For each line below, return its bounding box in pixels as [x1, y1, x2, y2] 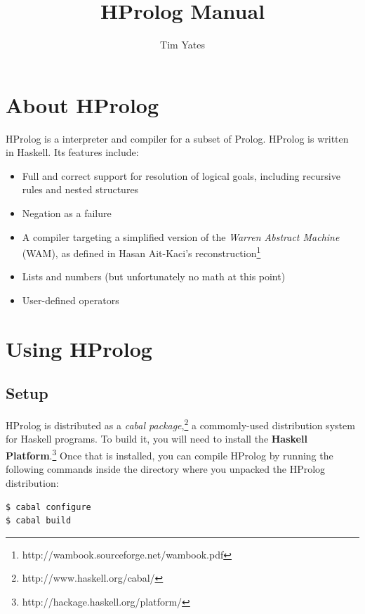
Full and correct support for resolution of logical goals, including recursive [22, 168, 340, 183]
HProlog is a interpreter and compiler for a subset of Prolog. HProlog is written [6, 131, 349, 145]
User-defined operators [22, 293, 119, 308]
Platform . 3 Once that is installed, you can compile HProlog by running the [6, 446, 333, 462]
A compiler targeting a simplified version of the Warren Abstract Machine [22, 229, 340, 244]
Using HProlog [6, 334, 152, 362]
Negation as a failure [22, 206, 112, 221]
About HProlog [6, 90, 159, 119]
